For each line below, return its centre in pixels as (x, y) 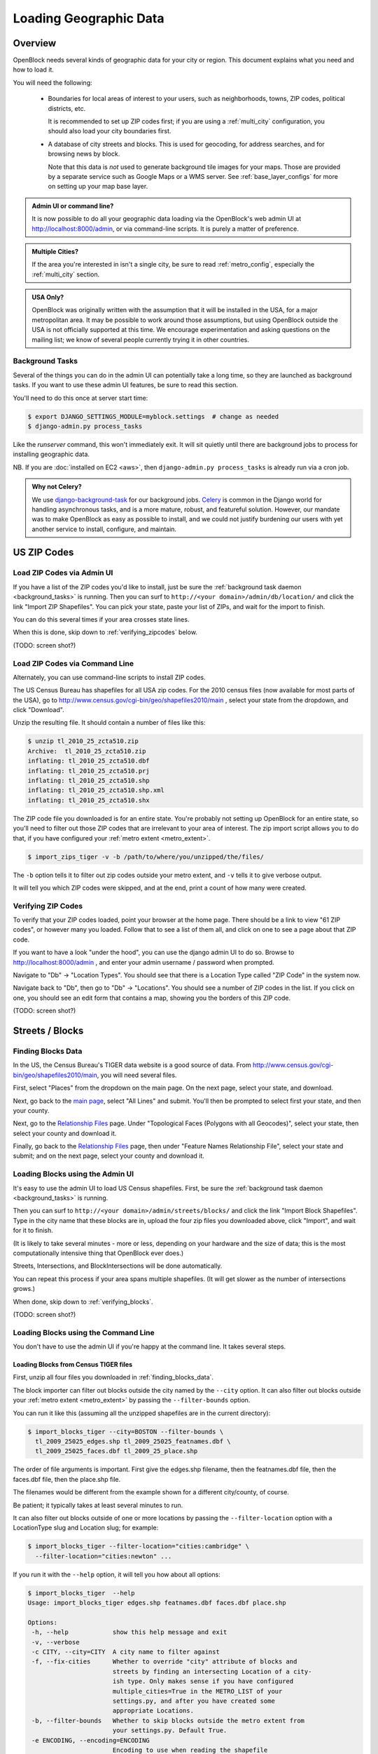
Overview (35, 43)
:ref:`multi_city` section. (66, 274)
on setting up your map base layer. (98, 187)
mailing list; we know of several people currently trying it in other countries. (141, 340)
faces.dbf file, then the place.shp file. (67, 1479)
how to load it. (33, 69)
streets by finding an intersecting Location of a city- (212, 1671)
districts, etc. (67, 108)
